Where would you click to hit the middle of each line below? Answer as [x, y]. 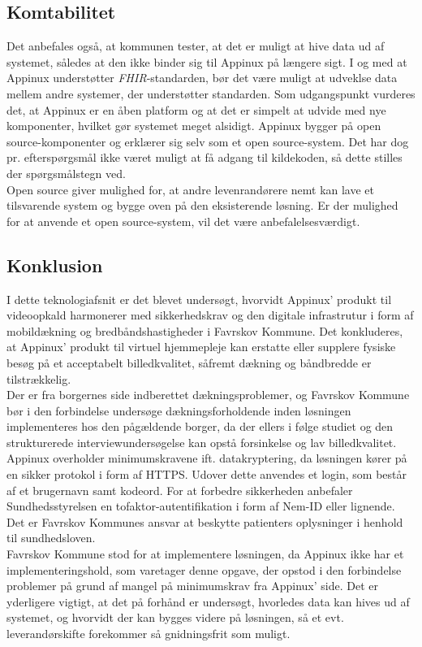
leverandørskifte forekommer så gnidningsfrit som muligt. [149, 633]
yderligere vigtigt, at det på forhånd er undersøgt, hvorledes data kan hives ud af [208, 601]
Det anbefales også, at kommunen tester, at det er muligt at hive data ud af [196, 46]
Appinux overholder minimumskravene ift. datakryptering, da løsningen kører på [207, 458]
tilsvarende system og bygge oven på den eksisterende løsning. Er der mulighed [202, 205]
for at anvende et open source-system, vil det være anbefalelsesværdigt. [183, 221]
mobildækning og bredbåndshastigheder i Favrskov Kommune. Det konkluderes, [205, 330]
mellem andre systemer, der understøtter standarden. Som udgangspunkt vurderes [211, 93]
